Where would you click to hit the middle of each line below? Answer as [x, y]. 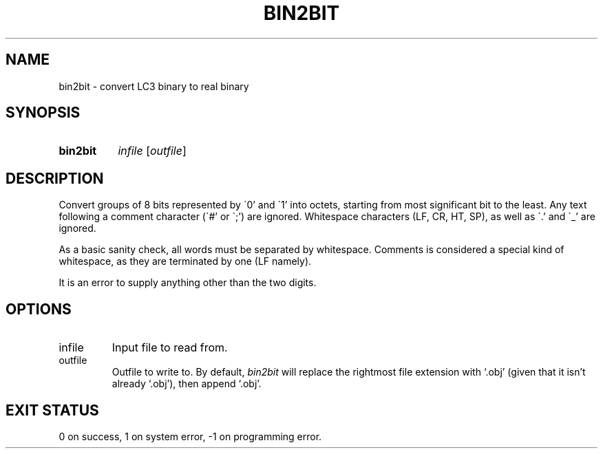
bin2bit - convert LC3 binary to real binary [154, 86]
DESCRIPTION [55, 178]
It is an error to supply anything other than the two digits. [188, 283]
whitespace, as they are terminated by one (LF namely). [185, 261]
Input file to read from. [170, 348]
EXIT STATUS [52, 410]
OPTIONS [39, 309]
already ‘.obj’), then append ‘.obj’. [187, 384]
